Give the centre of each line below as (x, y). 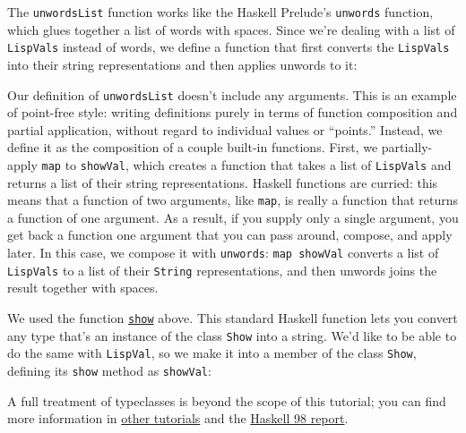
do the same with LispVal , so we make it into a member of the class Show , (212, 353)
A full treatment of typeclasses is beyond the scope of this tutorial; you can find (227, 400)
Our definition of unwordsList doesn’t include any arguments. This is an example (232, 94)
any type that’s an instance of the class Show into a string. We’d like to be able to (232, 335)
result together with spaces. (83, 288)
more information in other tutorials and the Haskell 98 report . (178, 418)
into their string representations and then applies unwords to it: (182, 64)
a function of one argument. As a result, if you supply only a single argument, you (233, 217)
